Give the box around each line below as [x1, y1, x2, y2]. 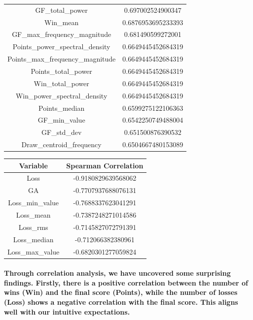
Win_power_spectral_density [15, 90, 108, 100]
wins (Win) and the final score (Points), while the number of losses [4, 287, 238, 297]
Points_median [38, 102, 85, 113]
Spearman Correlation [66, 160, 144, 170]
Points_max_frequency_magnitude [7, 54, 116, 64]
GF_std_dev [41, 127, 82, 137]
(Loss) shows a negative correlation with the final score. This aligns [4, 297, 238, 307]
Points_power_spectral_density [12, 41, 110, 52]
